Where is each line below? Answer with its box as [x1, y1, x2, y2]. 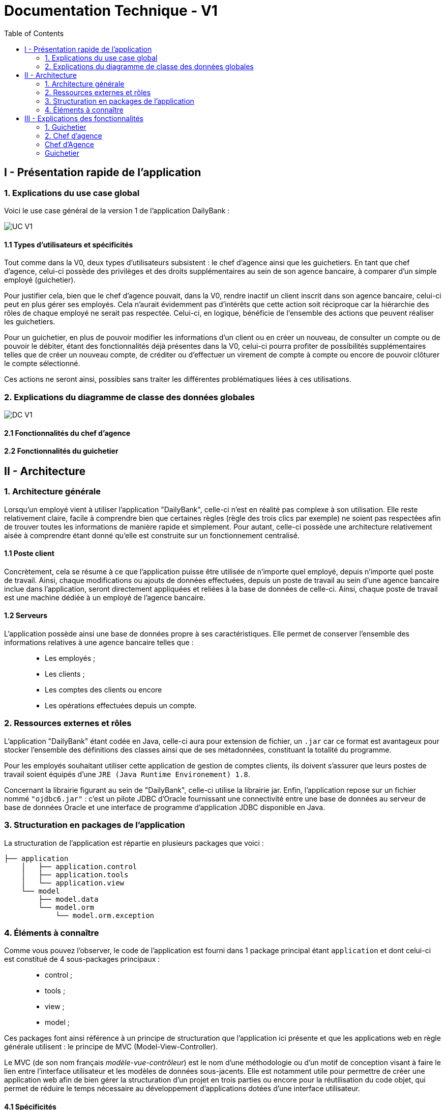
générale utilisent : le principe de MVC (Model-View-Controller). [4, 1042, 218, 1051]
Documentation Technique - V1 [4, 2, 218, 19]
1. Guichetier [45, 122, 86, 131]
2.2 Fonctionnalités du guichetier [4, 447, 118, 456]
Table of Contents [4, 29, 64, 38]
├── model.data [38, 895, 99, 903]
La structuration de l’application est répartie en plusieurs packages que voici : [4, 838, 264, 847]
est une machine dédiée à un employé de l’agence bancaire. [4, 593, 205, 602]
